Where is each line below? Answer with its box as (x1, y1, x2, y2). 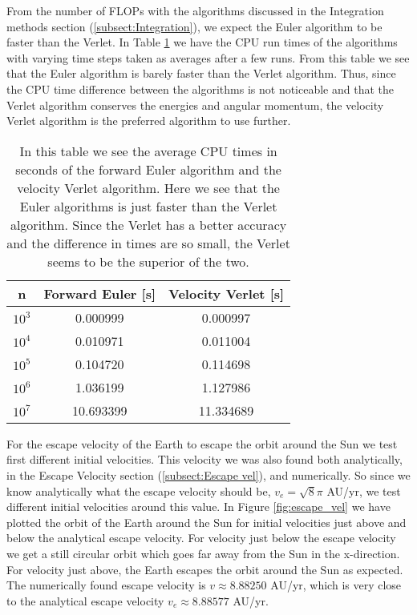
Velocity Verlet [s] (168, 283, 285, 303)
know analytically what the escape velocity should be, (6, 482, 271, 499)
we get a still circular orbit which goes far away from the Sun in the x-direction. (6, 545, 400, 561)
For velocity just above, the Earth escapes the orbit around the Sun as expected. (6, 561, 403, 577)
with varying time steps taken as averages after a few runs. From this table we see (6, 49, 410, 66)
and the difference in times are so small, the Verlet (6, 233, 290, 252)
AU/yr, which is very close (270, 577, 402, 593)
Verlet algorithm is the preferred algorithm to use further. (6, 112, 291, 129)
